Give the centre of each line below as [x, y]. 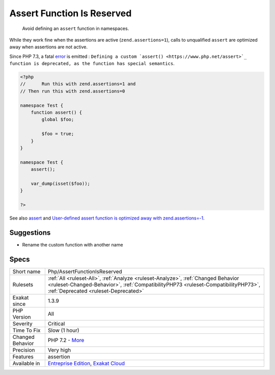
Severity [22, 324]
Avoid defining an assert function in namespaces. [76, 28]
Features [23, 357]
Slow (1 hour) [63, 330]
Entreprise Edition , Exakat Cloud [86, 363]
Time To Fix [26, 330]
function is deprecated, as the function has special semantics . [92, 64]
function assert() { [57, 113]
